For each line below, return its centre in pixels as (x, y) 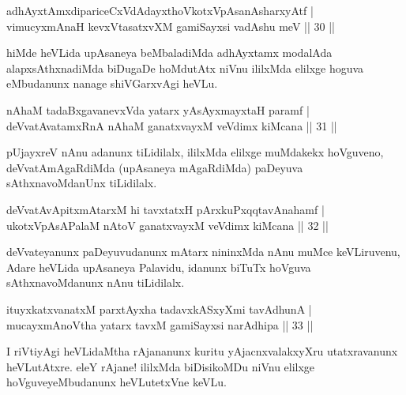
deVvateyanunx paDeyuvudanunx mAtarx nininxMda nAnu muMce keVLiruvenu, (203, 252)
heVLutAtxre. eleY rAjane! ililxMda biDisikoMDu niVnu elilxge (161, 366)
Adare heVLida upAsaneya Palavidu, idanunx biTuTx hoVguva (159, 267)
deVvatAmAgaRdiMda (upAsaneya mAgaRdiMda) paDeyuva (155, 167)
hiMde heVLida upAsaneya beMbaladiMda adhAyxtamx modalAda (169, 53)
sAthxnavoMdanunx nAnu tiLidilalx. (96, 282)
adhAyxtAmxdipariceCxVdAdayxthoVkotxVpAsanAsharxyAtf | (160, 10)
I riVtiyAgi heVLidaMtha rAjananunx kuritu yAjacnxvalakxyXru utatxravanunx (202, 351)
